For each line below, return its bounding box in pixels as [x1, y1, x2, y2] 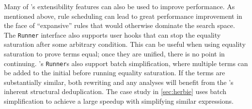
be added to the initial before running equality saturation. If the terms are [4, 68, 225, 78]
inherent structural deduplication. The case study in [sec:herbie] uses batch [4, 86, 227, 96]
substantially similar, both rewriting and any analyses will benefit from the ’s [4, 77, 234, 87]
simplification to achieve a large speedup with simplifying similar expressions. [4, 96, 234, 106]
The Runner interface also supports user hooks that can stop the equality [4, 29, 221, 40]
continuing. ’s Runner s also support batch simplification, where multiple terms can [4, 58, 248, 68]
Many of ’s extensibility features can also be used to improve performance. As [4, 1, 235, 11]
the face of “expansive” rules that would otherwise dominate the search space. [4, 20, 235, 30]
